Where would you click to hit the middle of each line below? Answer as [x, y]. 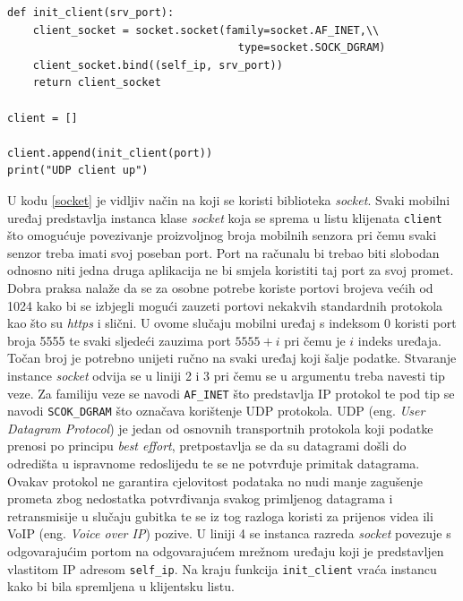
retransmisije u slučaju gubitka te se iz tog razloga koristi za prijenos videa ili [220, 515]
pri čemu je [315, 340]
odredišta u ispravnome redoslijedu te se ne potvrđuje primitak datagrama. [214, 464]
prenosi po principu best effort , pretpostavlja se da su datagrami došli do [207, 446]
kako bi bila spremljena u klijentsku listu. [121, 586]
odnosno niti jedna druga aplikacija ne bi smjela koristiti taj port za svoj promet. [231, 270]
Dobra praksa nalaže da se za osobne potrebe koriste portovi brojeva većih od [220, 287]
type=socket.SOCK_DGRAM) [312, 48]
